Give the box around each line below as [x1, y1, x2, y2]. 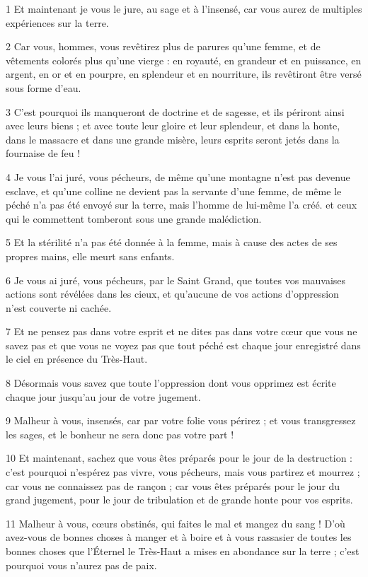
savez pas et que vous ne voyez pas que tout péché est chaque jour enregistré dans [6, 337, 361, 352]
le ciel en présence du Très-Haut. [6, 351, 148, 366]
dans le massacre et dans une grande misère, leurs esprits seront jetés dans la [6, 132, 340, 146]
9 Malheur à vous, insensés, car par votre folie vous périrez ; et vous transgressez [6, 413, 356, 428]
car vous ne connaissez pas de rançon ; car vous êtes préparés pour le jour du [6, 478, 340, 493]
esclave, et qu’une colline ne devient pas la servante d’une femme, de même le [6, 183, 342, 198]
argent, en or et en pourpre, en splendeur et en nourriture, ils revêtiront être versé [6, 66, 362, 81]
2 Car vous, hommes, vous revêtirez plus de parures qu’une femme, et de [6, 39, 321, 54]
